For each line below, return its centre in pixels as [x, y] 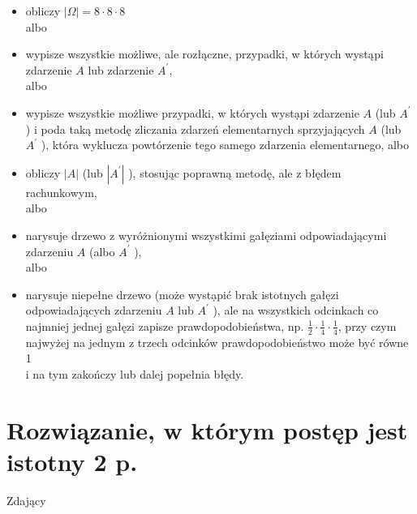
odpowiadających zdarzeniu [94, 310]
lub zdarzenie [121, 69]
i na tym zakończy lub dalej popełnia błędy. [135, 373]
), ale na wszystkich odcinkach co [296, 310]
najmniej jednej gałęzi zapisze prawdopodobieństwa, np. [165, 326]
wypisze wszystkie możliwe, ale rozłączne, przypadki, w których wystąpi [204, 54]
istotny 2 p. [72, 461]
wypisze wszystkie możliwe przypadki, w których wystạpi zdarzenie [192, 112]
